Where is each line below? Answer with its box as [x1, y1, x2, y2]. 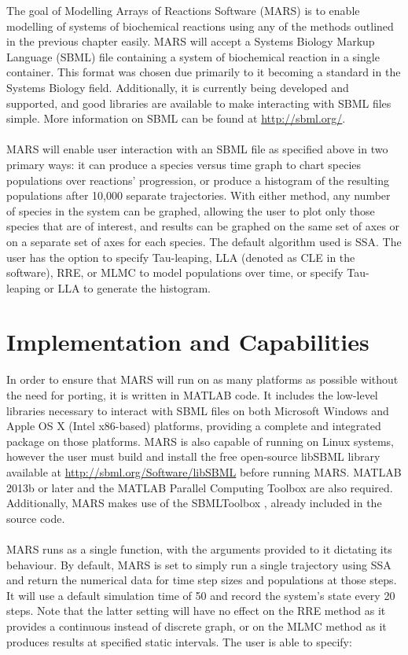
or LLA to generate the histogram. [44, 279, 211, 296]
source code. [6, 510, 65, 526]
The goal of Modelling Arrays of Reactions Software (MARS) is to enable [6, 2, 360, 18]
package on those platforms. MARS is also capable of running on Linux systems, [6, 432, 394, 449]
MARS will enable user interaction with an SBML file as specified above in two [6, 141, 388, 157]
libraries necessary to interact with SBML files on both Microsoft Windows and [6, 402, 389, 418]
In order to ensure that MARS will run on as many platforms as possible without [6, 371, 399, 388]
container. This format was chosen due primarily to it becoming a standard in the [6, 64, 401, 80]
